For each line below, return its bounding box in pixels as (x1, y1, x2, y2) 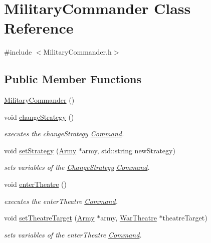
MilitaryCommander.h (43, 47, 112, 57)
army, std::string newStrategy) (82, 145, 175, 155)
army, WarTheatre (100, 212, 157, 223)
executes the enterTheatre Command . (4, 195, 118, 206)
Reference (4, 18, 74, 38)
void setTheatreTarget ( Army (4, 212, 95, 223)
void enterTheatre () (4, 179, 67, 189)
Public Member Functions (4, 71, 141, 87)
